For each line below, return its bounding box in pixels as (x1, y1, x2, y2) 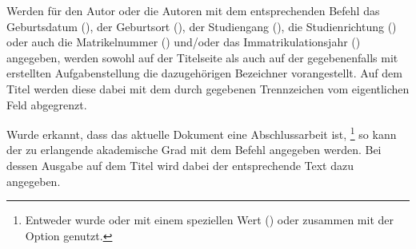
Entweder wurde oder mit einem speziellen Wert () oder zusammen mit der (25, 211, 394, 228)
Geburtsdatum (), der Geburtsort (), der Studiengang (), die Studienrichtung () (6, 18, 397, 34)
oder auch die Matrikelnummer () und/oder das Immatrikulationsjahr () (6, 34, 361, 50)
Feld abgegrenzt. (6, 96, 87, 113)
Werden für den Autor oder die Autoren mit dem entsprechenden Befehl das (6, 2, 380, 18)
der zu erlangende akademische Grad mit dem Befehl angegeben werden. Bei (6, 141, 382, 158)
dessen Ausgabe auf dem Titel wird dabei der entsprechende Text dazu (6, 157, 354, 173)
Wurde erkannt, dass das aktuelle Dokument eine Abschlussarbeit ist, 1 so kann (6, 124, 397, 142)
